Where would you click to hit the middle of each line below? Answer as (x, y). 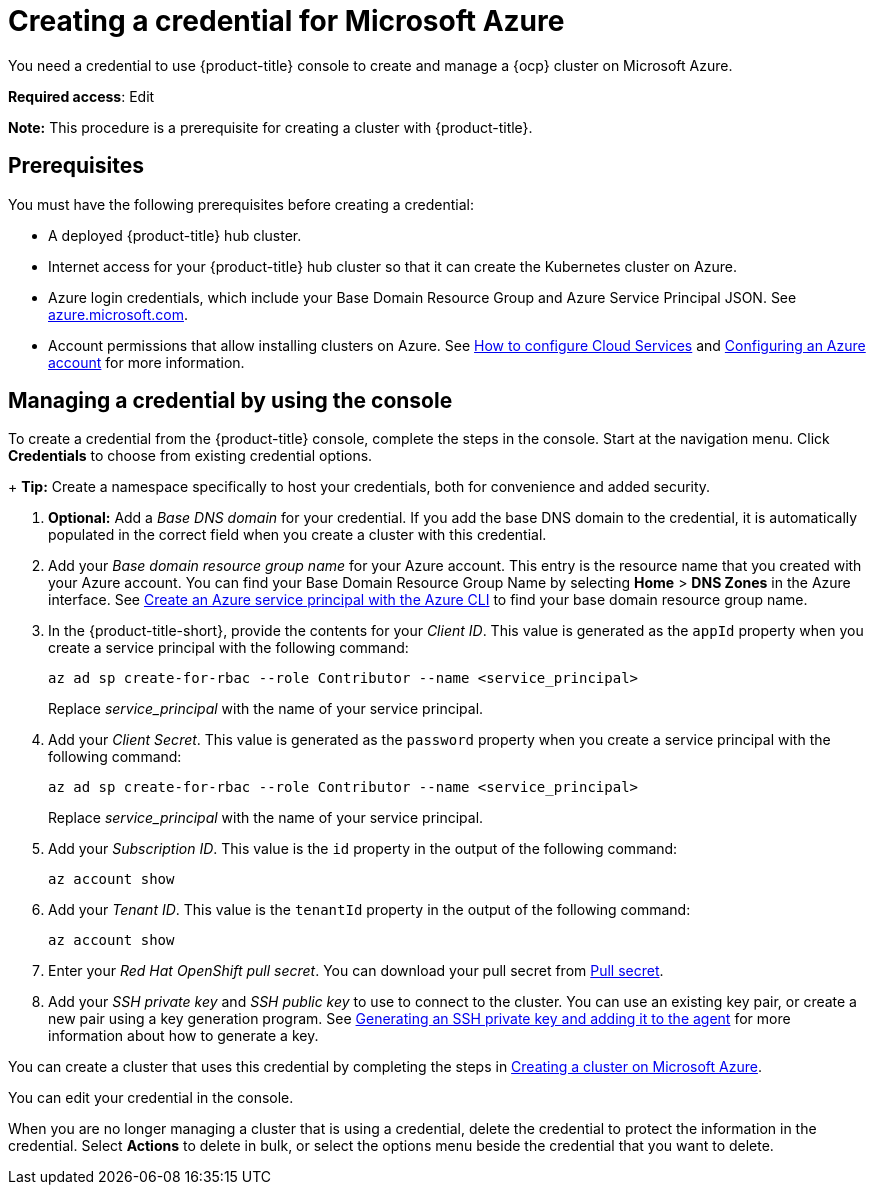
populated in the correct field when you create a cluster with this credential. (297, 535)
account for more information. (146, 362)
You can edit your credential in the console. (151, 1098)
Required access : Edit (81, 96)
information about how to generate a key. (183, 1036)
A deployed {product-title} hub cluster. (175, 235)
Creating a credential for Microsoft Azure (286, 21)
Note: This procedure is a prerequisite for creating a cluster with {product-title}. (270, 127)
